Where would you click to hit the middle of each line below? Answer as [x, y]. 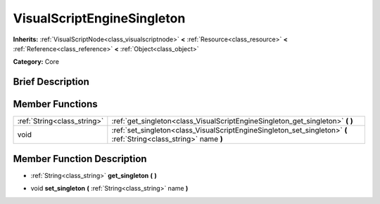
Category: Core [36, 62]
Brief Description [51, 82]
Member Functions [55, 104]
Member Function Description [80, 159]
